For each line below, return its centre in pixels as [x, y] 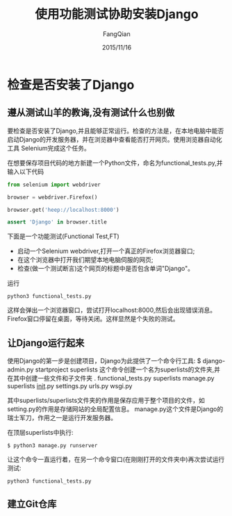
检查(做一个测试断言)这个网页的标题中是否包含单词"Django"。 [106, 269]
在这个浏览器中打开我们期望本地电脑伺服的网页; [85, 260]
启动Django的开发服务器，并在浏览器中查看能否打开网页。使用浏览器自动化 [115, 139]
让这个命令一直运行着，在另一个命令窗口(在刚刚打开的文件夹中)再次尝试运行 [116, 460]
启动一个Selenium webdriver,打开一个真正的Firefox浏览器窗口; [106, 251]
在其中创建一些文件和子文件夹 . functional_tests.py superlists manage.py [111, 378]
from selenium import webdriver [54, 185]
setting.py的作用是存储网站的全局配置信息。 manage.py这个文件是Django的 [115, 409]
